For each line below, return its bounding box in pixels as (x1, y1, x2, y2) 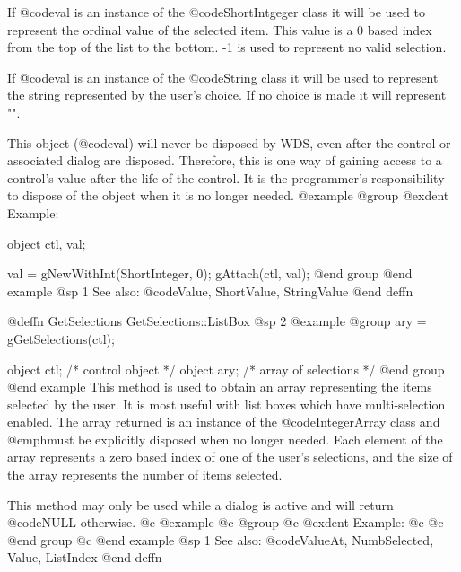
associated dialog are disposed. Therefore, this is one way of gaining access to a (7, 151, 442, 170)
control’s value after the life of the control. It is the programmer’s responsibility (7, 168, 445, 187)
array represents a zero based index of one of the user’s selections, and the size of (7, 447, 453, 466)
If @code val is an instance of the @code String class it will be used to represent (7, 67, 439, 86)
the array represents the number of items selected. (7, 465, 283, 484)
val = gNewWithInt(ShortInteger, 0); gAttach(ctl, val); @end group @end (7, 264, 413, 283)
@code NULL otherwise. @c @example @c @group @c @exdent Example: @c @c (7, 513, 444, 532)
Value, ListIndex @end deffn (7, 548, 162, 567)
